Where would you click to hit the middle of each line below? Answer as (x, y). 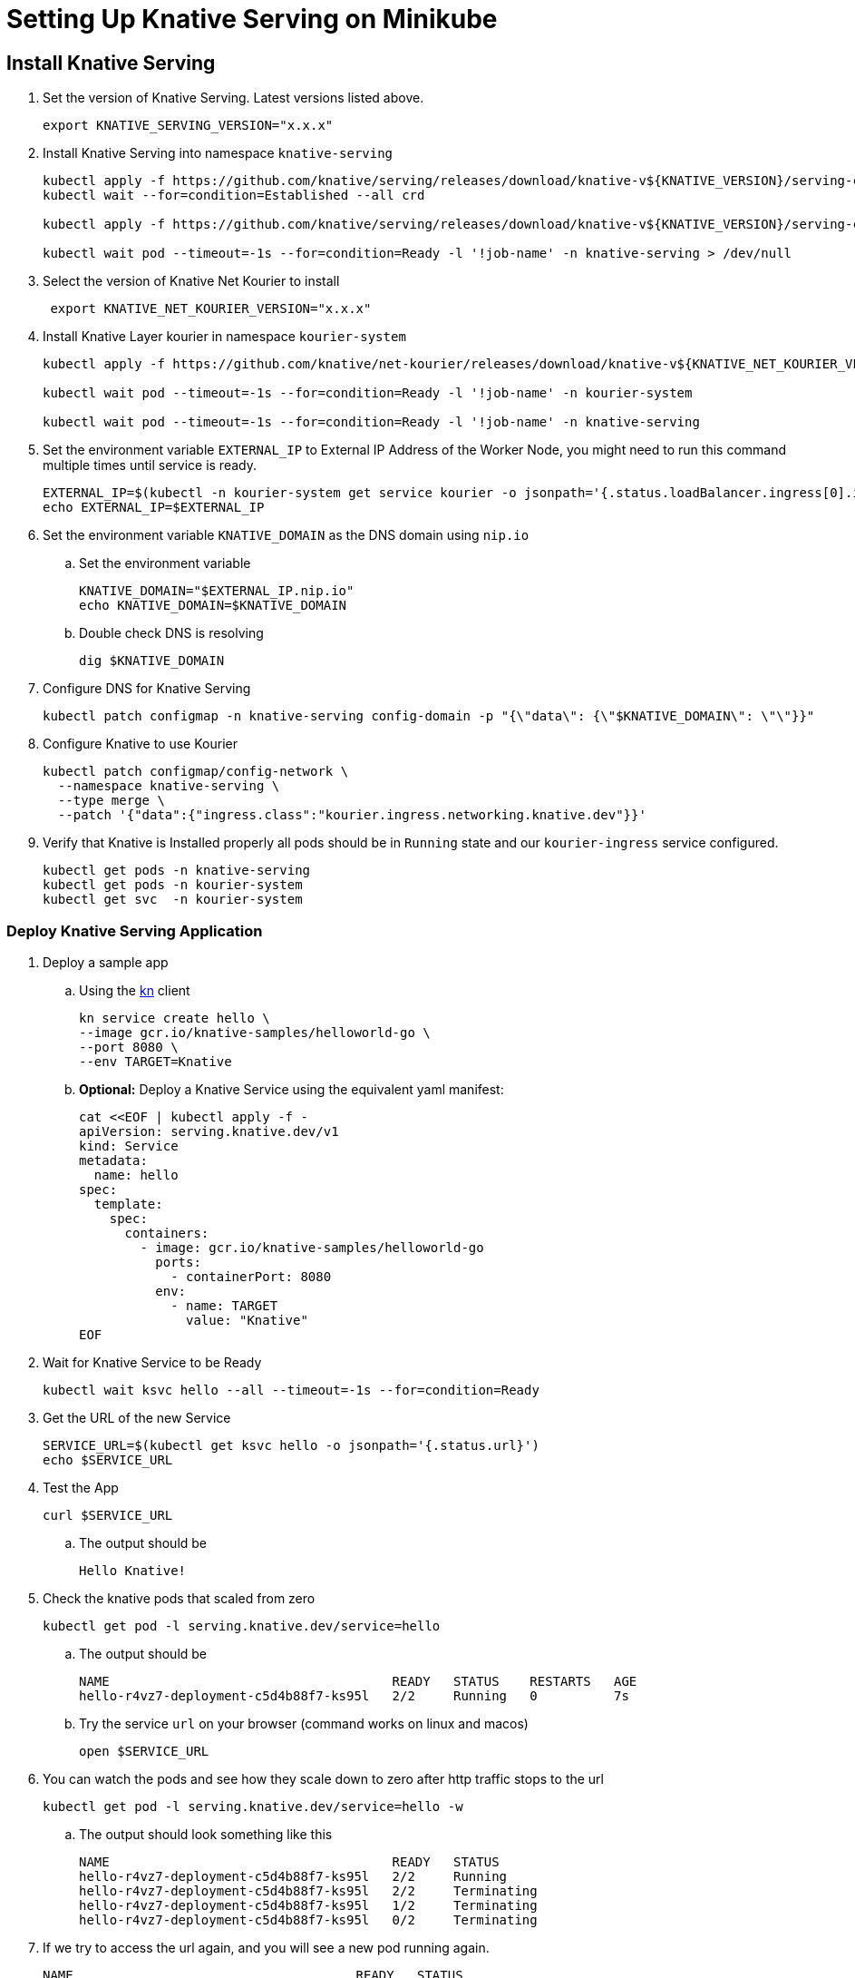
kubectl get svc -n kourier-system (173, 900)
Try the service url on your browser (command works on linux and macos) (304, 1723)
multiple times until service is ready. (150, 465)
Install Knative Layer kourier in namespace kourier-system (224, 337)
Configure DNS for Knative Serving (147, 689)
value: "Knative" (247, 1320)
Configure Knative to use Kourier (140, 744)
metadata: (113, 1160)
